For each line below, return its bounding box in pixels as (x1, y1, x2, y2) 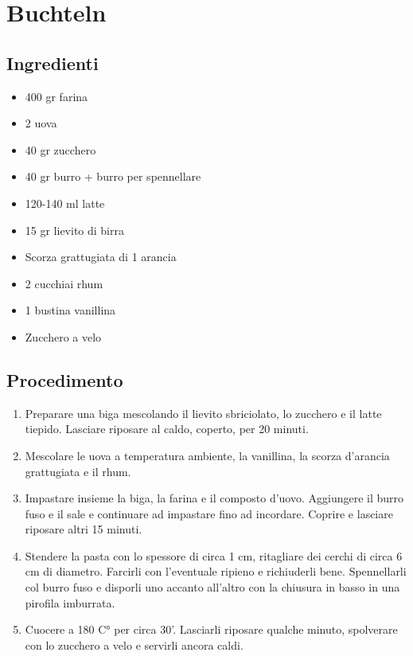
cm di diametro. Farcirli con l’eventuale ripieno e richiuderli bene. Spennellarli (25, 563, 407, 580)
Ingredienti (6, 50, 99, 75)
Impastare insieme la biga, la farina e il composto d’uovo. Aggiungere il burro (25, 490, 404, 506)
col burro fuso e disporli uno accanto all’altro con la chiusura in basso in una (25, 579, 400, 595)
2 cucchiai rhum (25, 275, 103, 291)
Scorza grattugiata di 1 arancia (25, 248, 177, 265)
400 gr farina (25, 88, 88, 104)
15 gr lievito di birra (25, 221, 124, 238)
